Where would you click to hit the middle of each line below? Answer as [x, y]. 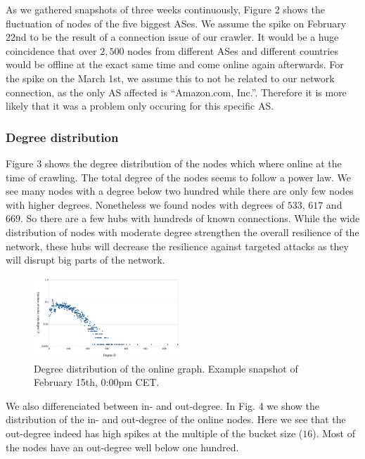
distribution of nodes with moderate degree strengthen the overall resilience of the [182, 232]
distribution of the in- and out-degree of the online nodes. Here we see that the [176, 419]
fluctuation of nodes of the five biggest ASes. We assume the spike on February [176, 23]
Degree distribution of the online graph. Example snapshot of [166, 368]
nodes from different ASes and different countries [233, 50]
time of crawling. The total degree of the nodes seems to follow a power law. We [179, 177]
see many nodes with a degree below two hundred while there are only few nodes [180, 191]
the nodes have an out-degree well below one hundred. [122, 447]
